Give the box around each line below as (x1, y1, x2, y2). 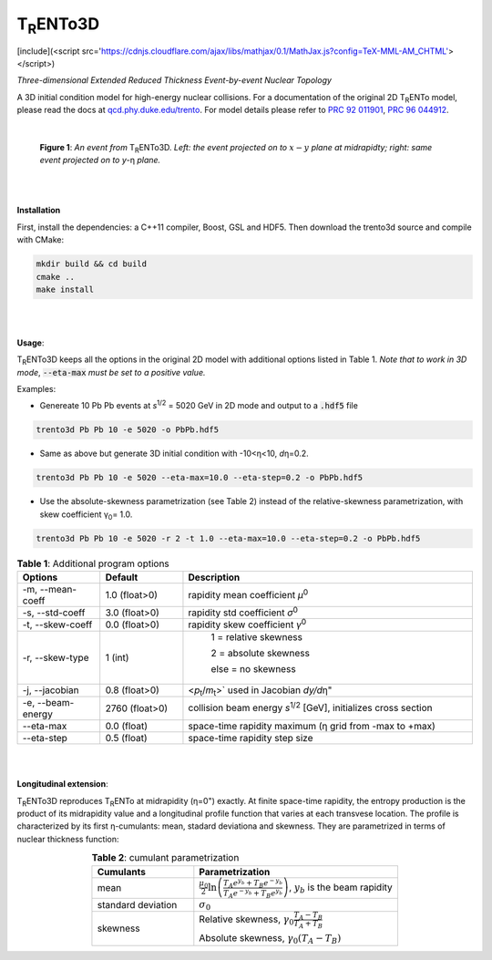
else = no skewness (210, 662, 296, 675)
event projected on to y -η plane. (39, 155, 161, 166)
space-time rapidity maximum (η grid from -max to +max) (188, 719, 436, 732)
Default (105, 571, 138, 583)
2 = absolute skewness (210, 646, 310, 659)
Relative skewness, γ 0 (199, 913, 294, 927)
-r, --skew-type (22, 651, 89, 664)
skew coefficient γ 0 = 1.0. (39, 509, 133, 521)
